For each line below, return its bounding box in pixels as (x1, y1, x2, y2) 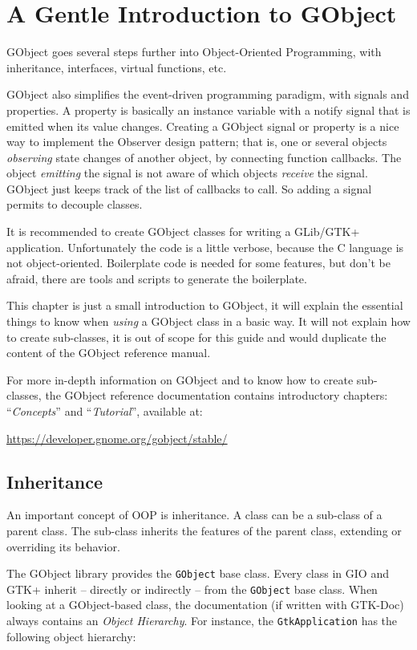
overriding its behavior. (6, 538, 120, 555)
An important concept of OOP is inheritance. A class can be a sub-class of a (6, 506, 383, 523)
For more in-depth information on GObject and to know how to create (6, 371, 354, 388)
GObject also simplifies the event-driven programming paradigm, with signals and (6, 86, 409, 103)
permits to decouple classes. (6, 196, 143, 213)
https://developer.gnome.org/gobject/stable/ (6, 429, 228, 446)
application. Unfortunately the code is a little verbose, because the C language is (6, 238, 404, 255)
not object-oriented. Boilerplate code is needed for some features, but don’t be (6, 254, 391, 271)
